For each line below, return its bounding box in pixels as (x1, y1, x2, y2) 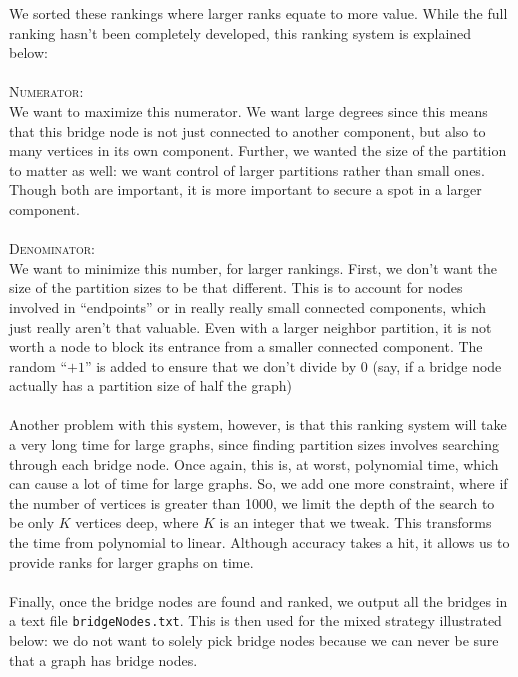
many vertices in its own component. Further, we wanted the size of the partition (9, 140, 507, 161)
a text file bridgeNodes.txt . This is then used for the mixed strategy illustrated (9, 610, 502, 631)
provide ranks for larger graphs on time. (9, 551, 254, 572)
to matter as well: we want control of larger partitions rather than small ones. (9, 159, 485, 180)
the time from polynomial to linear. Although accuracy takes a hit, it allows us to (9, 532, 510, 553)
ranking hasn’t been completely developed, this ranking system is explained (9, 22, 472, 43)
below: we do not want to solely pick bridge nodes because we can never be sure (9, 630, 499, 651)
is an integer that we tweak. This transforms (219, 512, 492, 533)
